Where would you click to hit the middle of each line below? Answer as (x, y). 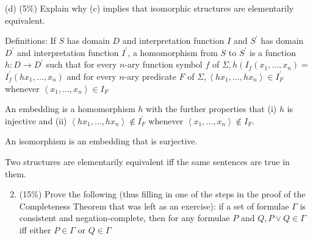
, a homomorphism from (173, 52)
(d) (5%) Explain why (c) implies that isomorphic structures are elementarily (149, 8)
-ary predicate (150, 76)
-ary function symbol (164, 64)
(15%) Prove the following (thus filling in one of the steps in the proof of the (162, 194)
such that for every (81, 64)
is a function (273, 52)
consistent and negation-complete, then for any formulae (124, 218)
